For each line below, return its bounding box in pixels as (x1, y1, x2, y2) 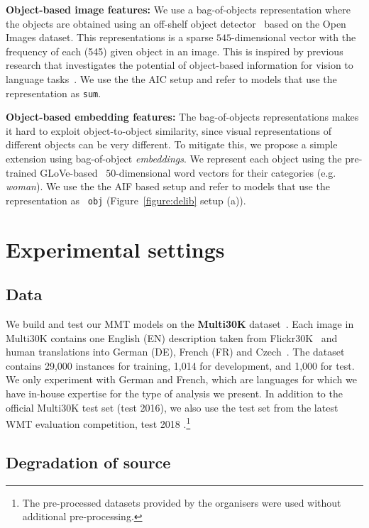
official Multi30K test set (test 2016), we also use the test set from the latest (6, 400, 338, 414)
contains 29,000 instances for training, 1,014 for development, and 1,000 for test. (6, 358, 355, 373)
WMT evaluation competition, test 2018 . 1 (6, 414, 191, 431)
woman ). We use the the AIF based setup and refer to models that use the (6, 179, 330, 194)
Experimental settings (6, 234, 225, 263)
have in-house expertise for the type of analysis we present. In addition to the (6, 385, 343, 400)
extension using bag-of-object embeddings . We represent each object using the (6, 151, 342, 165)
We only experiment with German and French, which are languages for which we (6, 372, 357, 387)
